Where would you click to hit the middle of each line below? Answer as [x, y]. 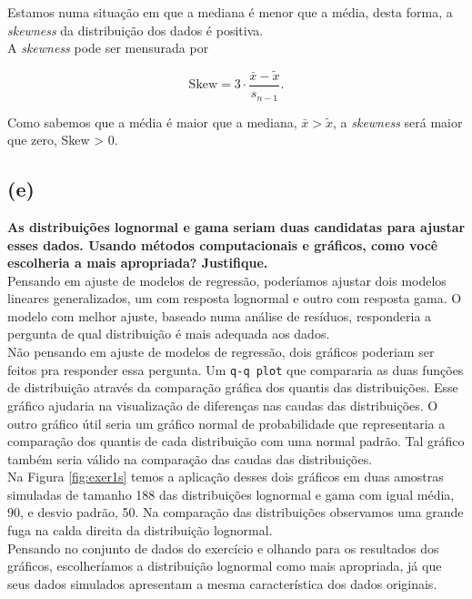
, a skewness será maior [398, 122]
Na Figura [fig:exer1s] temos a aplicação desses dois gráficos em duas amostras [226, 477]
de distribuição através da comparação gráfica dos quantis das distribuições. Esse [233, 387]
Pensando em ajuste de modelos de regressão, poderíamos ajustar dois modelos [227, 280]
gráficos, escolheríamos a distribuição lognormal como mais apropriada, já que [225, 566]
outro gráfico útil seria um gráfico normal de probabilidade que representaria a [226, 423]
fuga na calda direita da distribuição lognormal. [140, 530]
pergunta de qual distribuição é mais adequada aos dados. [169, 334]
